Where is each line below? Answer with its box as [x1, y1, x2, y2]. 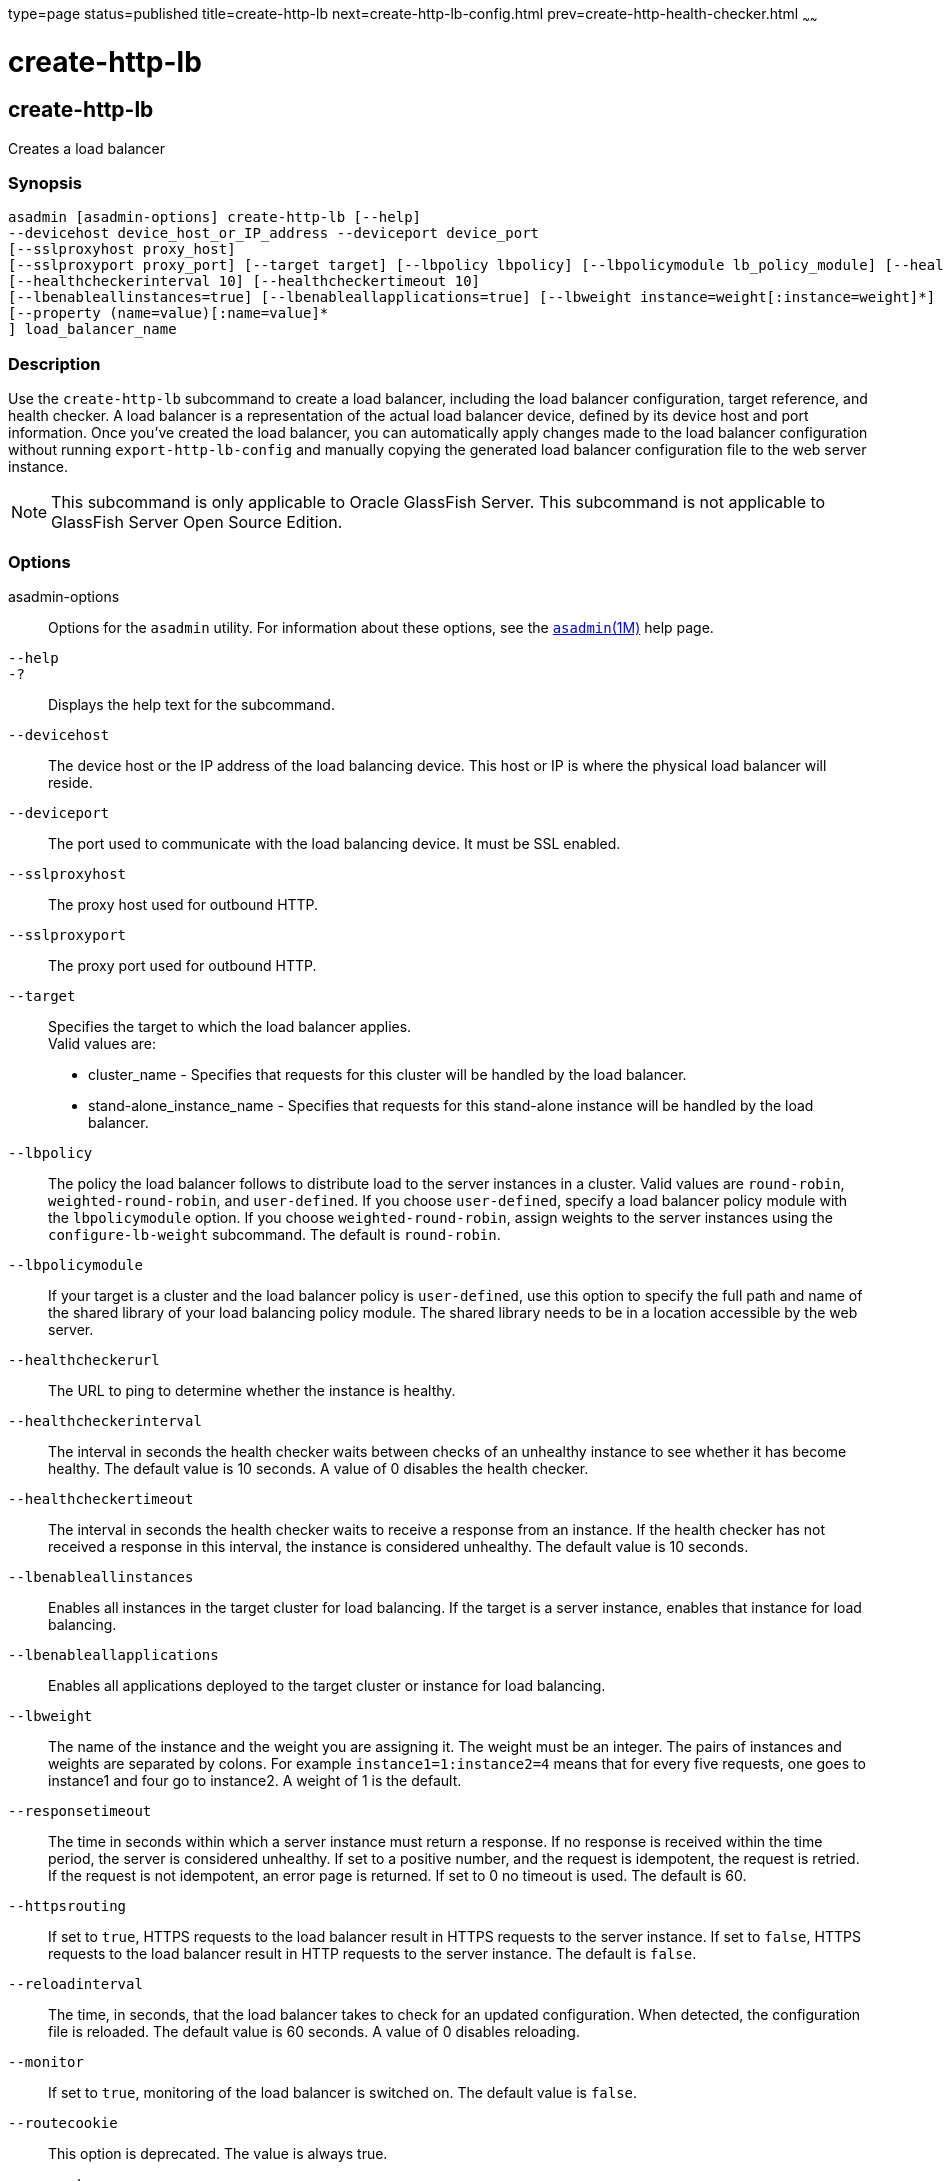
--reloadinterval [8, 1975, 143, 1992]
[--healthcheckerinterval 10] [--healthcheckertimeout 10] [8, 273, 481, 290]
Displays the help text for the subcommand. [48, 695, 335, 713]
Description [8, 353, 101, 374]
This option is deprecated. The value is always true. [48, 2144, 388, 2162]
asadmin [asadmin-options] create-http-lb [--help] [8, 209, 422, 226]
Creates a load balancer [8, 139, 165, 157]
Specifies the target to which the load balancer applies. [48, 1017, 412, 1035]
